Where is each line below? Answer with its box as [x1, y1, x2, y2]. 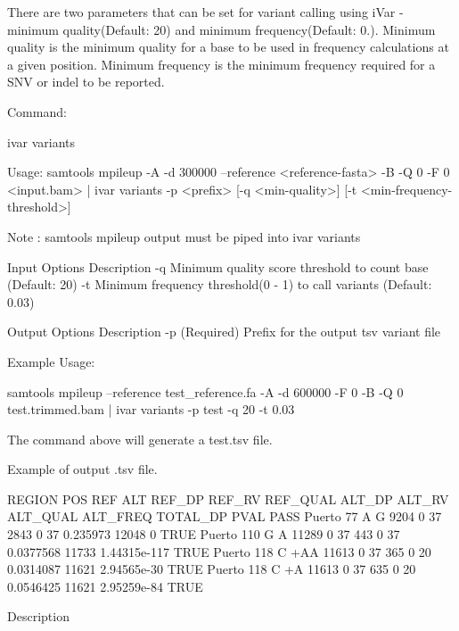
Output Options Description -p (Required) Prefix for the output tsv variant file [7, 322, 441, 341]
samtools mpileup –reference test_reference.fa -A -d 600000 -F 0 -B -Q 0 [7, 382, 404, 401]
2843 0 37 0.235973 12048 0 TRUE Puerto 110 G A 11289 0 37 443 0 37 [7, 525, 400, 544]
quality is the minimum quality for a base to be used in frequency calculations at [7, 37, 449, 56]
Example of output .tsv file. [7, 460, 158, 478]
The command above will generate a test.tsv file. [7, 429, 273, 448]
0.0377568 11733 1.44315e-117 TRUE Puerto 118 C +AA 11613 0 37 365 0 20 [7, 542, 431, 560]
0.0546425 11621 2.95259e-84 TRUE [7, 577, 203, 595]
